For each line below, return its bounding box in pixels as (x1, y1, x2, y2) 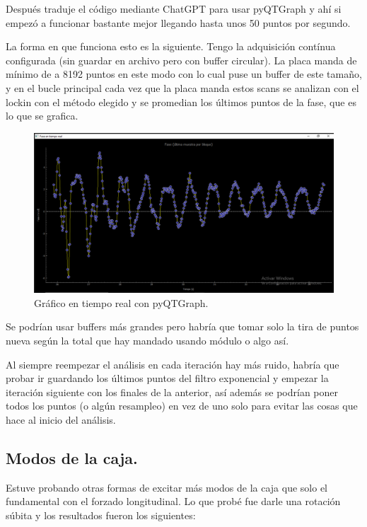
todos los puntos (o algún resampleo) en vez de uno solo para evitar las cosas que (6, 398, 358, 413)
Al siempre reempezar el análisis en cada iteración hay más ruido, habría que (6, 357, 339, 371)
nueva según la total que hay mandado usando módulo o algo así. (6, 333, 289, 348)
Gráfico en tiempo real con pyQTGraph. (34, 295, 209, 310)
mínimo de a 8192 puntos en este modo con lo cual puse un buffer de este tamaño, (6, 66, 362, 81)
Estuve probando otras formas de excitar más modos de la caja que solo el (6, 480, 327, 494)
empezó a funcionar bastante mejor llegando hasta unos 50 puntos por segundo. (6, 15, 351, 30)
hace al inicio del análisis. (6, 412, 116, 427)
